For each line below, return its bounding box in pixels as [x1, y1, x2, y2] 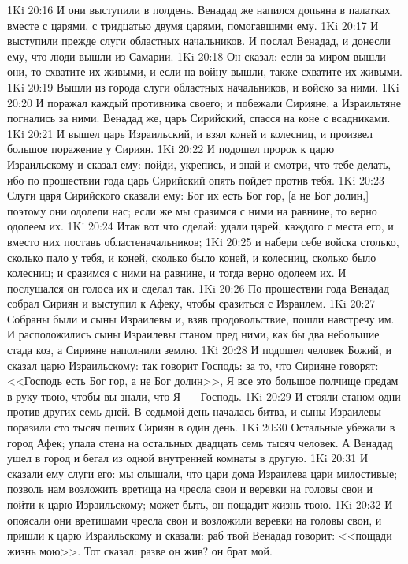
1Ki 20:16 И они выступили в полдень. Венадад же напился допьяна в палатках [7, 2, 391, 17]
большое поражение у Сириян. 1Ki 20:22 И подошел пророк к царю [7, 140, 335, 157]
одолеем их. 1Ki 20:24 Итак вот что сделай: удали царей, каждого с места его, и [7, 218, 394, 234]
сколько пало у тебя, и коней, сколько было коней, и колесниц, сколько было [7, 248, 376, 265]
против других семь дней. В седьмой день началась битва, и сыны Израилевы [7, 403, 382, 420]
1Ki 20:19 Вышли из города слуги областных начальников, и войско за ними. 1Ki [7, 78, 399, 95]
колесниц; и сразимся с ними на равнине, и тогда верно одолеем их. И [7, 264, 347, 281]
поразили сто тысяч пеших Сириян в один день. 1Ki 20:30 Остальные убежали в [7, 419, 395, 435]
